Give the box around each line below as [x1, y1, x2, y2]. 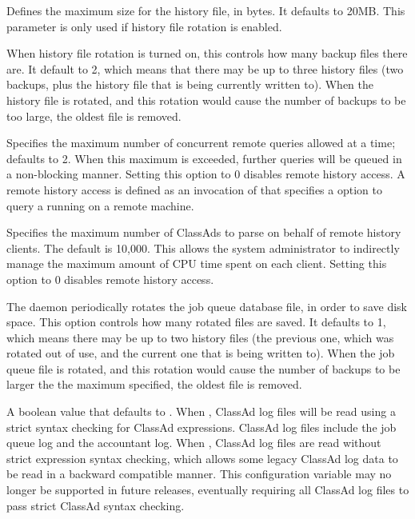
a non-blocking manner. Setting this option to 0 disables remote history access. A [6, 166, 405, 182]
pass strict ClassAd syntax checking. [6, 497, 185, 513]
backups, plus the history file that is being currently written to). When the [6, 76, 374, 93]
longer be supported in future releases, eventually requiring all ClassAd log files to [6, 481, 409, 498]
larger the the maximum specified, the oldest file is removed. [6, 376, 302, 393]
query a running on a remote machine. [6, 197, 194, 214]
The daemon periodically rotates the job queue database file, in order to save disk [6, 297, 407, 314]
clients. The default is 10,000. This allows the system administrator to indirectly [6, 239, 400, 256]
